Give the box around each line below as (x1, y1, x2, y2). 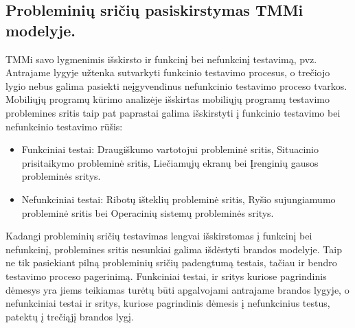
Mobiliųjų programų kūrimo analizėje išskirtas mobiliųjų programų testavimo (5, 92, 330, 106)
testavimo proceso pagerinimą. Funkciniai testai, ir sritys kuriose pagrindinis (5, 268, 327, 283)
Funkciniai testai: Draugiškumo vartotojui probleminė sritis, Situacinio (21, 142, 319, 156)
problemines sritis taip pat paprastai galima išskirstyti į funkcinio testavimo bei (5, 105, 341, 119)
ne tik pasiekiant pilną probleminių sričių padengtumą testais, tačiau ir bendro (5, 255, 337, 270)
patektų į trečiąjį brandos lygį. (5, 309, 134, 323)
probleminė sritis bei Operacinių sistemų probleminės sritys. (21, 205, 274, 220)
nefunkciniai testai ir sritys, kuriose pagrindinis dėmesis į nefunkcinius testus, (5, 296, 330, 310)
